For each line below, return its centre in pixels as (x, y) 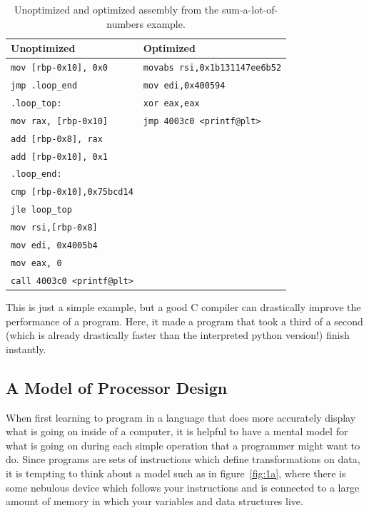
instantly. (26, 349)
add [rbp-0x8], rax (57, 139)
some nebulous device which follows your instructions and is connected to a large (183, 487)
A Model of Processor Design (117, 387)
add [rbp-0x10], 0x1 (60, 157)
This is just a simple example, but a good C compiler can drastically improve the (183, 307)
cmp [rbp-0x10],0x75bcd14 (72, 192)
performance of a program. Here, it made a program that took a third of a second (184, 321)
